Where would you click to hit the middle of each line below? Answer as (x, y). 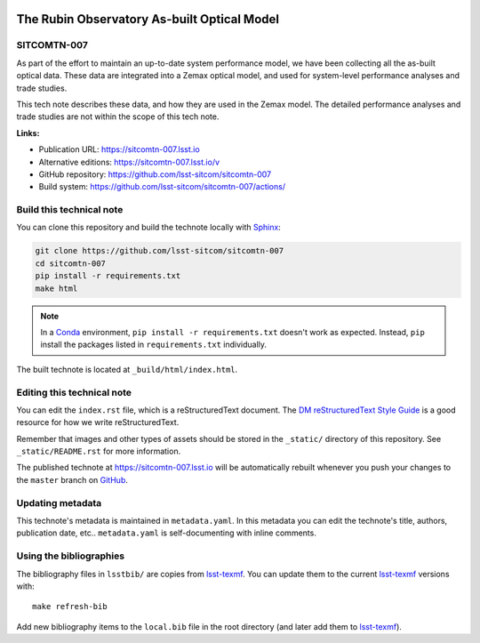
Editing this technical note (74, 392)
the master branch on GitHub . (72, 479)
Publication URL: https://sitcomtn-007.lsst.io (119, 149)
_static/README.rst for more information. (99, 451)
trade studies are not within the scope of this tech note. (118, 117)
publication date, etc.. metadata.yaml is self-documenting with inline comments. (167, 533)
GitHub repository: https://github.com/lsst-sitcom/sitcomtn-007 (155, 174)
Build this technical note (70, 210)
